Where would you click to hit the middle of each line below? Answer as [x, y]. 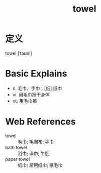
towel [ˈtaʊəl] [19, 53]
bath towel [16, 147]
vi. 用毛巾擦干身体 [31, 95]
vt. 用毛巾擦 [25, 101]
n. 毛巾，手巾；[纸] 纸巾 [37, 88]
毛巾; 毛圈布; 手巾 [36, 142]
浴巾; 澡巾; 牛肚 [34, 153]
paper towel [18, 159]
